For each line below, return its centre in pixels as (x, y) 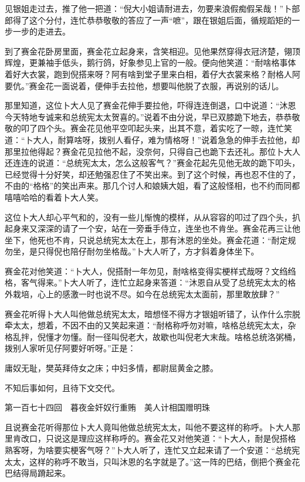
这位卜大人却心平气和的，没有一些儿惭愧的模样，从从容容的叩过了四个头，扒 (152, 217)
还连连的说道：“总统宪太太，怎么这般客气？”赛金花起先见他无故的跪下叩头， (152, 163)
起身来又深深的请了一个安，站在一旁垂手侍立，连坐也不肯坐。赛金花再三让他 (152, 228)
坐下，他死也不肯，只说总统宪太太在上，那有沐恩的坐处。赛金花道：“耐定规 (150, 240)
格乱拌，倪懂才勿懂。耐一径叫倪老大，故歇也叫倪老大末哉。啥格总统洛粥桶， (152, 336)
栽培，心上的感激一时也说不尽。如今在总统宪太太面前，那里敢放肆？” (146, 294)
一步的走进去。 (41, 31)
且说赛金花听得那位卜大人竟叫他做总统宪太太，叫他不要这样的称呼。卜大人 (148, 427)
